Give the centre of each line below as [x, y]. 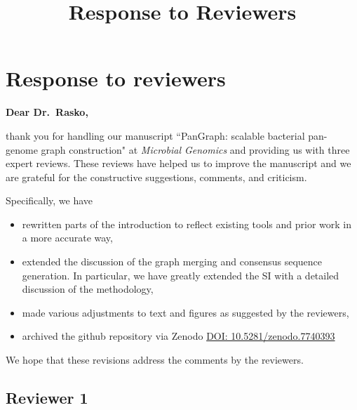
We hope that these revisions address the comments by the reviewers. [155, 360]
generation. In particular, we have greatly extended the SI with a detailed [181, 275]
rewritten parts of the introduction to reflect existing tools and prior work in [187, 224]
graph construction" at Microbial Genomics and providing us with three [195, 149]
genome [22, 149]
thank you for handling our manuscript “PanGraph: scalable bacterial [155, 135]
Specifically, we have [49, 200]
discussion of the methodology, [88, 289]
